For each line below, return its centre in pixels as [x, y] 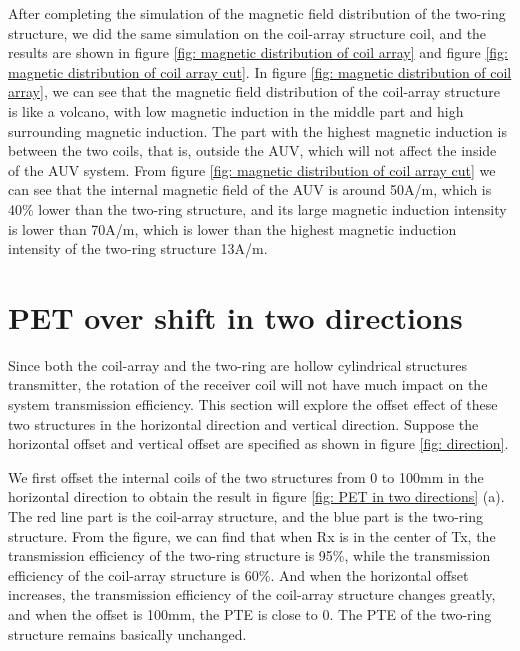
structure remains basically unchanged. [127, 633]
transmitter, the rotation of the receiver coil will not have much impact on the [248, 384]
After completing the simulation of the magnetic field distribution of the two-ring [257, 13]
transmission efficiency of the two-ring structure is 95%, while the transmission [249, 555]
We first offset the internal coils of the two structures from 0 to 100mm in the [246, 476]
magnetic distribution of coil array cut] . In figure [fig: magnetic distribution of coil [260, 71]
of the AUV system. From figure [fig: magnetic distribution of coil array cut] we [252, 169]
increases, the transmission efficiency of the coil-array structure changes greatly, [252, 594]
